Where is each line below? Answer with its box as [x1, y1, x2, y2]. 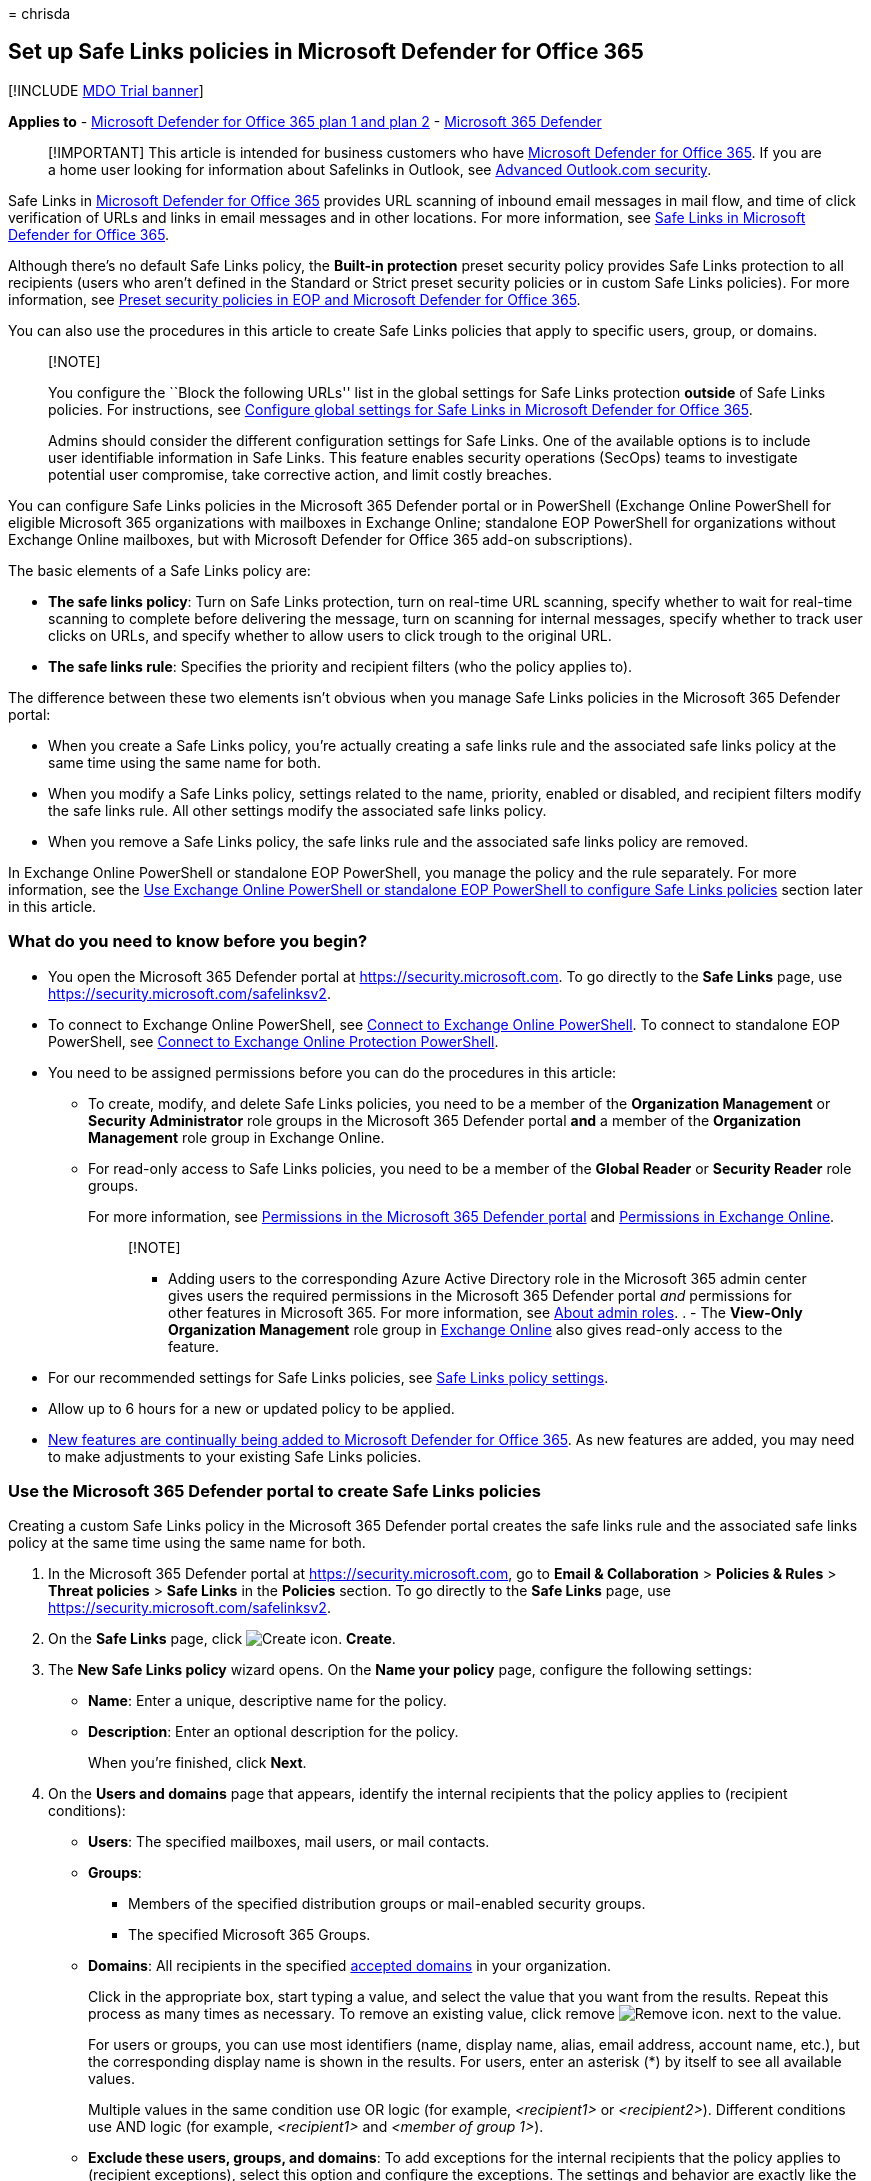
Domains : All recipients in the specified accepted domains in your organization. [88, 1957, 612, 1975]
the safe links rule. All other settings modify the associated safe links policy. [48, 801, 547, 819]
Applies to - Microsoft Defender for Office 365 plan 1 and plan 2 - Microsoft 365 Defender [8, 112, 602, 130]
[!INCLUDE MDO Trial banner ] [8, 81, 204, 99]
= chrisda [8, 5, 71, 22]
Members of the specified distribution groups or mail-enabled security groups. [128, 1895, 646, 1913]
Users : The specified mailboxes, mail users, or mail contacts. [88, 1833, 490, 1851]
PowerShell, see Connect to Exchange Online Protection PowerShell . [48, 1032, 499, 1050]
